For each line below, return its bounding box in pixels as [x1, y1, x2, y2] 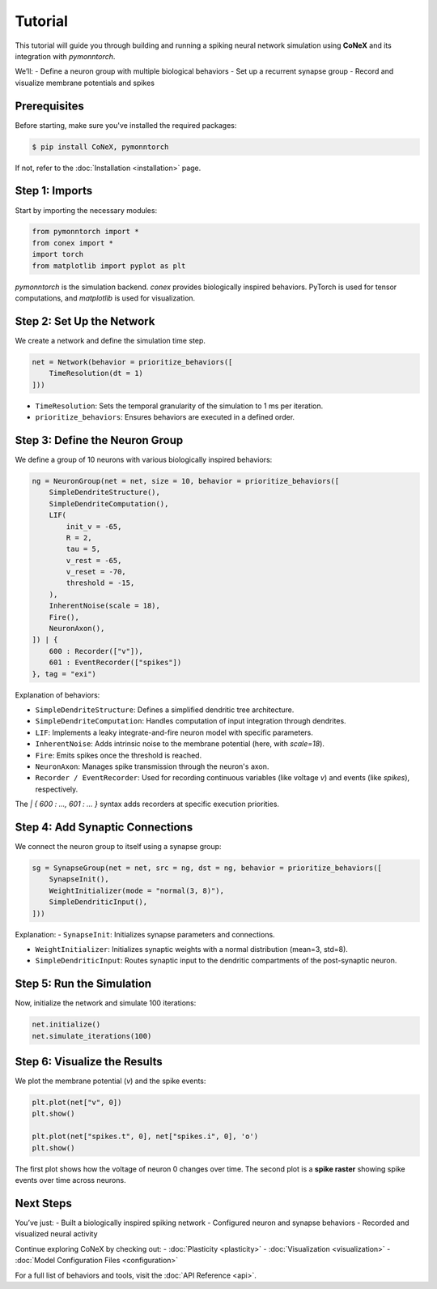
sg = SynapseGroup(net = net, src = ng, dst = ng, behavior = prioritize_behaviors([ [32, 864, 382, 873]
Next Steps [15, 1196, 72, 1210]
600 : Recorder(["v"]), [49, 647, 143, 655]
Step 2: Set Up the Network [15, 314, 155, 328]
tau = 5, [66, 544, 101, 554]
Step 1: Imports [15, 184, 93, 198]
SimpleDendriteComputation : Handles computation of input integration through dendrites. [35, 716, 347, 726]
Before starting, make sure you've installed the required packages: [15, 120, 237, 130]
